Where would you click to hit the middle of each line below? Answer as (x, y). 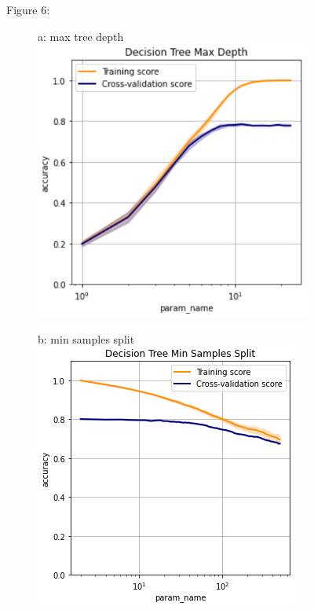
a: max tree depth (81, 36)
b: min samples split (86, 338)
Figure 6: (28, 9)
